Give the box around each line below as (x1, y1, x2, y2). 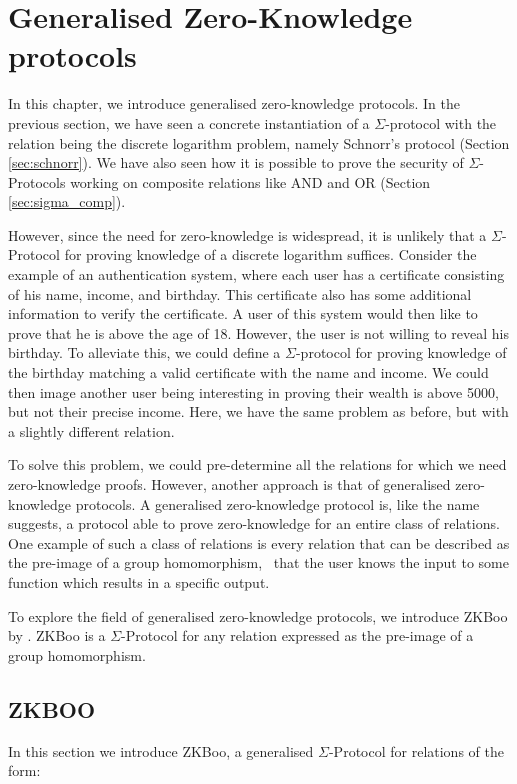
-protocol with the (385, 112, 497, 133)
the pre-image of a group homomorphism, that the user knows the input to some (8, 552, 509, 573)
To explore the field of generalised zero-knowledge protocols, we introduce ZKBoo (8, 605, 508, 626)
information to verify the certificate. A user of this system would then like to (8, 303, 478, 324)
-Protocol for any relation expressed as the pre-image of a (121, 625, 474, 646)
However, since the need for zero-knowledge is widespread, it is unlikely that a (8, 224, 487, 245)
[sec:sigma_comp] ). (8, 191, 126, 212)
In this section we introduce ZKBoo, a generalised (8, 740, 314, 761)
